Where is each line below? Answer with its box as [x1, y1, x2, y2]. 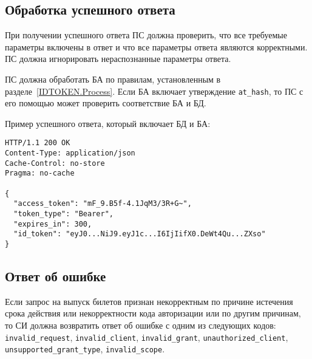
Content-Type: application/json [5, 149, 135, 158]
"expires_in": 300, [13, 219, 92, 228]
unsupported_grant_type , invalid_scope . [5, 343, 165, 355]
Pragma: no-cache [5, 169, 75, 178]
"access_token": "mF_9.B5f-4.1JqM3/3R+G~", [13, 199, 192, 208]
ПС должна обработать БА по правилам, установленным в [5, 72, 221, 85]
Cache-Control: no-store [5, 159, 105, 168]
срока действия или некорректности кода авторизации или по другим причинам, [5, 307, 301, 320]
